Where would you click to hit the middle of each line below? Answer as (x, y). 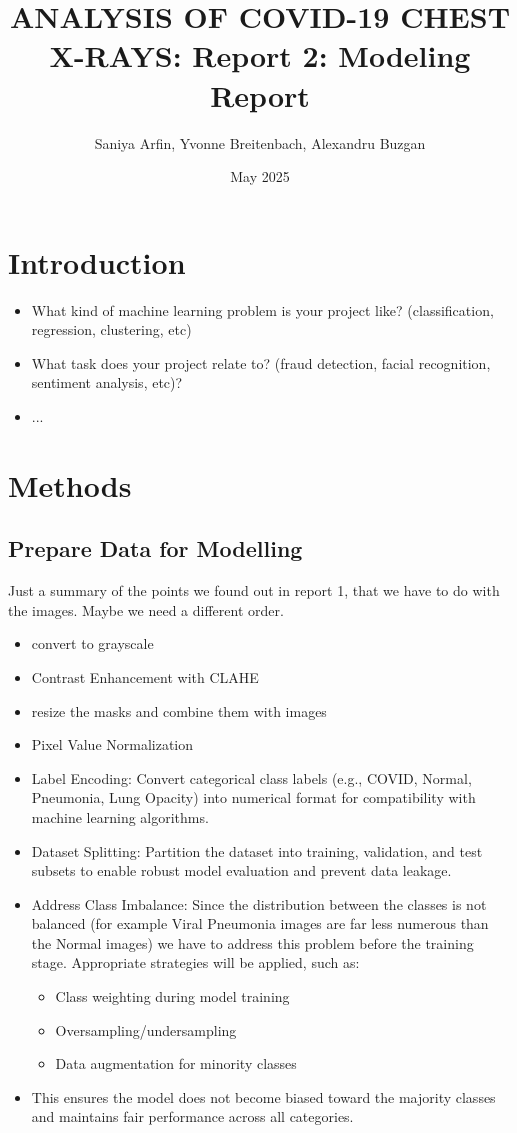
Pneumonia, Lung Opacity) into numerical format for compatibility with (253, 797)
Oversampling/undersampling (146, 1029)
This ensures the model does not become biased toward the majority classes (263, 1096)
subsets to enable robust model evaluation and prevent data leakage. (241, 870)
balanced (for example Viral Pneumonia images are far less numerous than (260, 923)
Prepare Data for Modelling (155, 548)
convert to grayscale (92, 643)
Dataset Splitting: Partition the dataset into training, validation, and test (257, 850)
